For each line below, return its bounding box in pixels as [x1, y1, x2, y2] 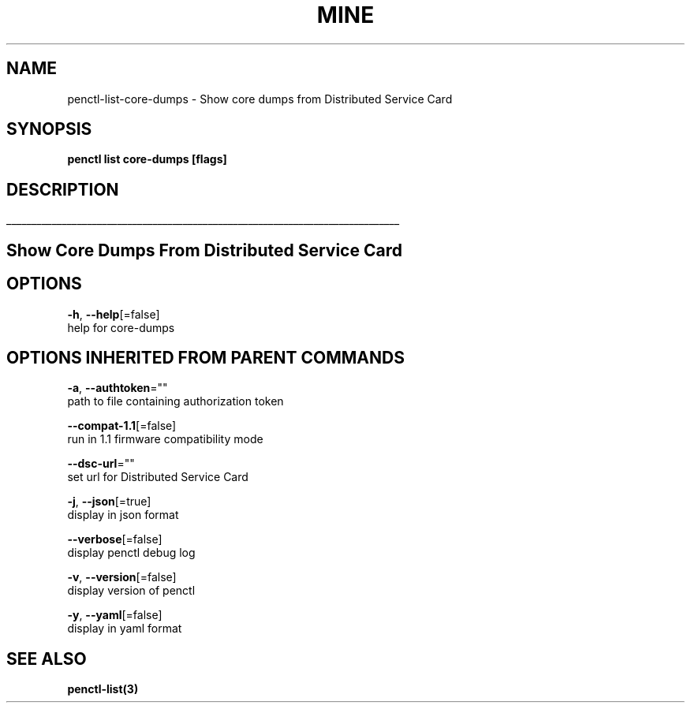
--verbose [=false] [67, 532, 162, 547]
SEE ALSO [6, 648, 87, 669]
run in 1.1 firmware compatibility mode [67, 432, 263, 446]
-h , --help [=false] [67, 307, 160, 321]
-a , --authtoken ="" [67, 381, 168, 395]
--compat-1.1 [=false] [67, 419, 177, 433]
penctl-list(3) [67, 682, 139, 696]
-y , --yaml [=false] [67, 608, 162, 622]
